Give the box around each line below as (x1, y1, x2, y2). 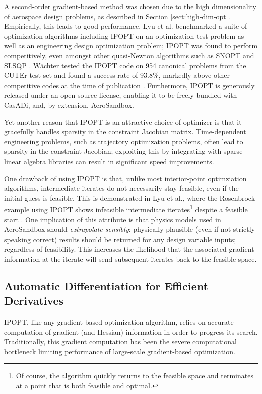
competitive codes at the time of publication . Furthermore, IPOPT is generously (4, 80, 255, 90)
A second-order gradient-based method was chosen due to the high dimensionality (4, 1, 256, 11)
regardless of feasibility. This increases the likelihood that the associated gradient (4, 244, 254, 254)
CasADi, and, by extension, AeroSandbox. (4, 99, 134, 110)
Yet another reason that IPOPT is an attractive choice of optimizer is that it (4, 116, 242, 127)
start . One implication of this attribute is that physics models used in (4, 214, 221, 224)
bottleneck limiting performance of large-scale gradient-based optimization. (4, 346, 235, 356)
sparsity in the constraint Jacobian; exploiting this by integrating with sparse (4, 146, 243, 156)
